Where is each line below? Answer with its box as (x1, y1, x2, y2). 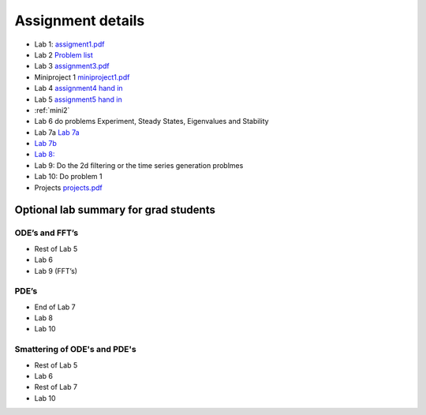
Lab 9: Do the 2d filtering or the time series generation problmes (34, 160, 244, 170)
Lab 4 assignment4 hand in (34, 84, 123, 93)
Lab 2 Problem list (34, 50, 94, 59)
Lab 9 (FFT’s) (34, 266, 78, 275)
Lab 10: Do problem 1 (34, 172, 103, 181)
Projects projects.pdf (34, 182, 103, 193)
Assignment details (14, 12, 145, 29)
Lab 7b (34, 139, 57, 148)
